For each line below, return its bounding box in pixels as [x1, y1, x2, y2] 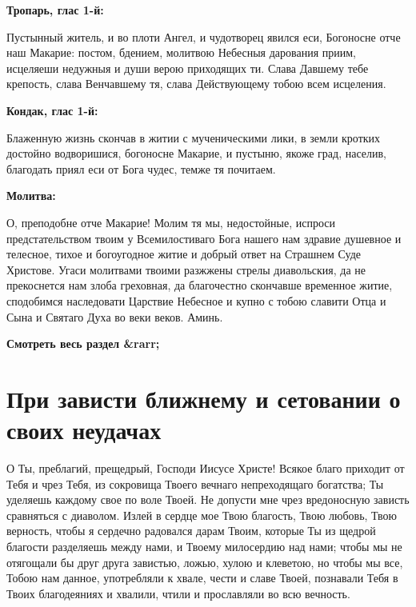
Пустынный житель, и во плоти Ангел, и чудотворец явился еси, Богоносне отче [6, 28, 401, 45]
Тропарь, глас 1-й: [6, 2, 104, 18]
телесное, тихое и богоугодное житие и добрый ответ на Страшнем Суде [6, 246, 361, 262]
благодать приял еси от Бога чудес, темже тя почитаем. [6, 160, 276, 177]
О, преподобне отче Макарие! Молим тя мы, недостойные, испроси [6, 214, 335, 230]
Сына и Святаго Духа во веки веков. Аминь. [6, 308, 223, 325]
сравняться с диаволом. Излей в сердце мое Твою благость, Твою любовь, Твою [6, 506, 397, 523]
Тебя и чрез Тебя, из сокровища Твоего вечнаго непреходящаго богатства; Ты [6, 475, 384, 492]
